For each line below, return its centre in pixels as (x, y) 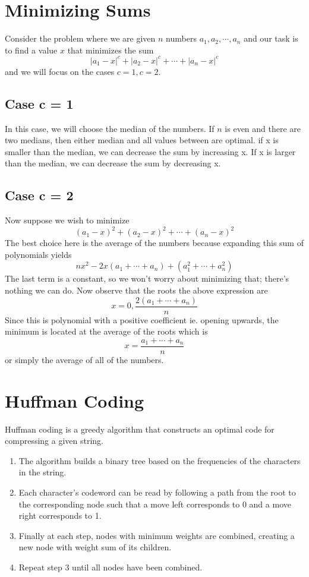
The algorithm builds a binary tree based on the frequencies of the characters (160, 460)
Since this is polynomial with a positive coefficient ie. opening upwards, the (142, 319)
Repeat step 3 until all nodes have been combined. (111, 567)
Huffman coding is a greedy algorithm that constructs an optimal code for (140, 429)
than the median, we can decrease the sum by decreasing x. (113, 163)
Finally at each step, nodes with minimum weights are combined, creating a (157, 535)
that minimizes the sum (111, 50)
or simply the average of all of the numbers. (84, 359)
